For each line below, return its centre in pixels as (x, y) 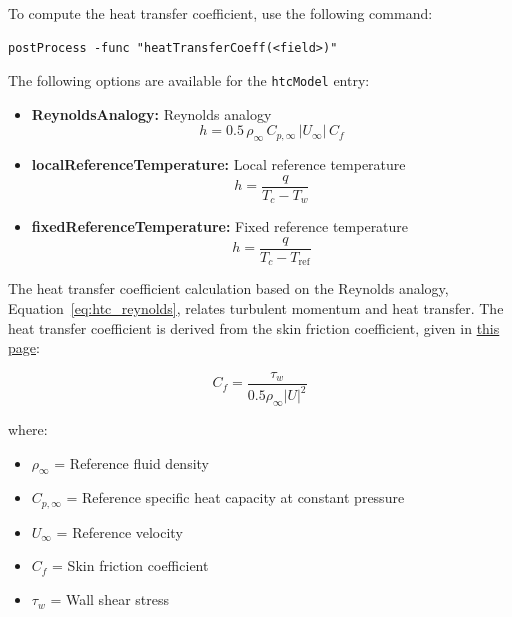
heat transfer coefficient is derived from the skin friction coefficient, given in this (254, 327)
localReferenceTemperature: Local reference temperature (218, 164)
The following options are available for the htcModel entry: (189, 80)
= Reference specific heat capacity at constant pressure (235, 497)
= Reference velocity (119, 531)
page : (24, 347)
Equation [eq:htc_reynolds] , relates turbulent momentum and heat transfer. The (256, 308)
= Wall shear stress (109, 599)
